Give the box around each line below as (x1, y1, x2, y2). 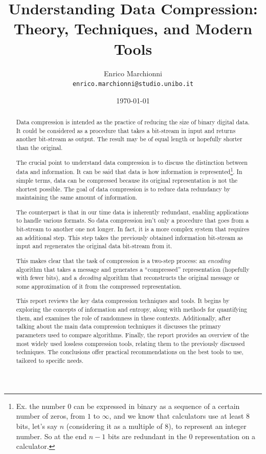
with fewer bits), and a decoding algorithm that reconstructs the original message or (16, 273, 239, 282)
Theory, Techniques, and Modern (13, 18, 253, 39)
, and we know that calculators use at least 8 (109, 410, 250, 421)
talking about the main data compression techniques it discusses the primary (16, 322, 221, 331)
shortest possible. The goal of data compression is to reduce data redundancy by (16, 184, 231, 193)
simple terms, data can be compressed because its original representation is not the (16, 176, 238, 184)
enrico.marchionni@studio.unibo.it (72, 80, 194, 88)
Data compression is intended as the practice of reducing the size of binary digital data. (16, 118, 250, 126)
